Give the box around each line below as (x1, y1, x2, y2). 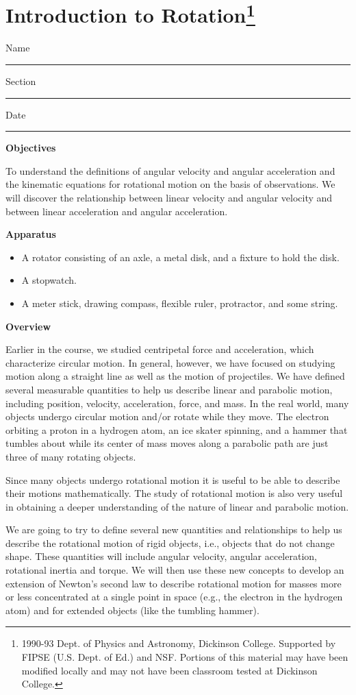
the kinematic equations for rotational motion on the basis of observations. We (5, 177, 335, 191)
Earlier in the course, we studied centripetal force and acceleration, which (5, 342, 314, 356)
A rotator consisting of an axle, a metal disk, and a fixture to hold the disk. (21, 249, 340, 264)
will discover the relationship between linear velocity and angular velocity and (5, 191, 333, 205)
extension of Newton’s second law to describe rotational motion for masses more (5, 576, 342, 590)
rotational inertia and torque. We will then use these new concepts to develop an (5, 563, 344, 577)
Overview (5, 319, 51, 333)
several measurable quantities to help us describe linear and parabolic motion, (5, 382, 333, 396)
